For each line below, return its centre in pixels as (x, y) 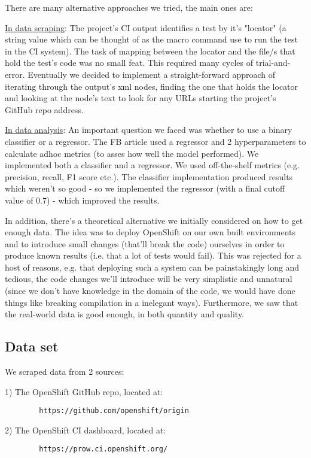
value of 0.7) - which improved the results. (82, 200)
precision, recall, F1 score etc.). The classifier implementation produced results (149, 176)
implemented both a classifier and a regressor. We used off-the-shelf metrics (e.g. (153, 165)
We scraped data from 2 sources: (65, 371)
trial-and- (273, 63)
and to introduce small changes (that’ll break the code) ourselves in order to (145, 243)
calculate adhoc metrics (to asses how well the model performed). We (132, 153)
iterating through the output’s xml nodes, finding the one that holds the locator (152, 86)
